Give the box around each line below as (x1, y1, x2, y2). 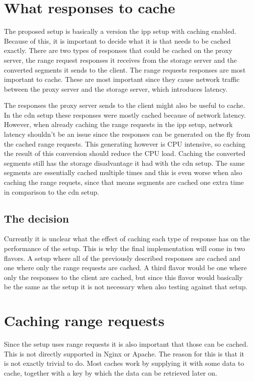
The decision (4, 210, 69, 226)
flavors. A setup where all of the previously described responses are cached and (4, 253, 240, 263)
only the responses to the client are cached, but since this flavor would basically (4, 272, 243, 282)
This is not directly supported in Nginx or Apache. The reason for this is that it (4, 348, 245, 358)
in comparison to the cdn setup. (4, 186, 99, 197)
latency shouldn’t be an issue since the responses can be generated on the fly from (4, 129, 251, 139)
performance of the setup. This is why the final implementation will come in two (4, 243, 245, 254)
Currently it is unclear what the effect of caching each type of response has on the (4, 233, 250, 244)
